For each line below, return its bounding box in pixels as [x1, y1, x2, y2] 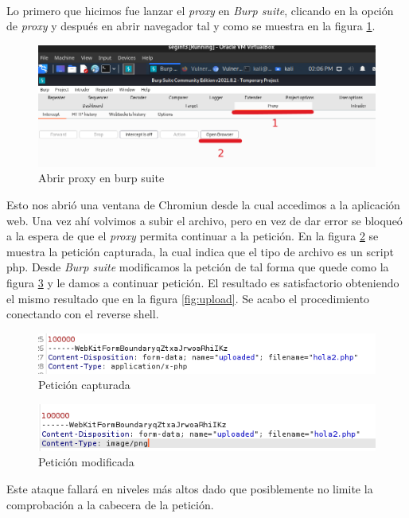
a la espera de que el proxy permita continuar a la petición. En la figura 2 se [6, 228, 379, 244]
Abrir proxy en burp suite [38, 169, 165, 186]
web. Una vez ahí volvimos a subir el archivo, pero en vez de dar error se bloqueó [6, 212, 403, 228]
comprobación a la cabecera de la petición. [6, 496, 214, 512]
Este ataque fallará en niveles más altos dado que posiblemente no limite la [6, 480, 373, 497]
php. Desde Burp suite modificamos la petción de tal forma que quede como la [6, 259, 389, 275]
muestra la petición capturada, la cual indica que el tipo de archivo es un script [6, 243, 394, 259]
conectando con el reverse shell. [6, 306, 159, 322]
